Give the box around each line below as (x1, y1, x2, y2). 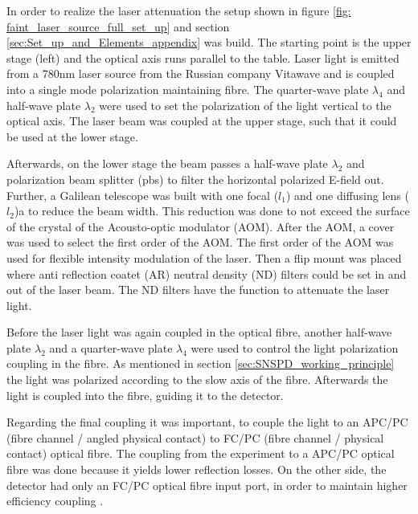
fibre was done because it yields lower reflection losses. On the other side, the (6, 461, 387, 478)
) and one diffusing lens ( (285, 186, 409, 203)
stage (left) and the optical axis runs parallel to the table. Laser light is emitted (6, 49, 400, 66)
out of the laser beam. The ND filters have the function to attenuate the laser (6, 281, 390, 298)
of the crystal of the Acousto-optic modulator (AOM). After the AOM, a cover (6, 218, 395, 235)
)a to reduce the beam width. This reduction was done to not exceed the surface (14, 202, 410, 219)
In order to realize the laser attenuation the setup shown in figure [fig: (6, 2, 351, 18)
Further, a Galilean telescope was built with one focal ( (6, 186, 279, 203)
